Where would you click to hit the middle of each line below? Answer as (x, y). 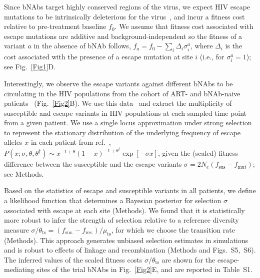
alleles (13, 142)
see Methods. (24, 173)
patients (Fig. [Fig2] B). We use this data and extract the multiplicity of (118, 103)
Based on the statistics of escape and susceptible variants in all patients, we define (130, 190)
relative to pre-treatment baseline (55, 26)
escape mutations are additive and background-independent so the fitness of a (123, 36)
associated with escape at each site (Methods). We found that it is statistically (124, 210)
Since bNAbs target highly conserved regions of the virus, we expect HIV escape (127, 6)
